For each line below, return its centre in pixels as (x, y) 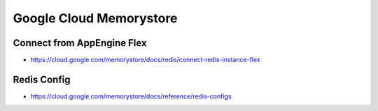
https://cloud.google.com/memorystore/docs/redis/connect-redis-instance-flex (145, 60)
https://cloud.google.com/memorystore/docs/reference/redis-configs (131, 96)
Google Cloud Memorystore (95, 18)
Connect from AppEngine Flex (80, 43)
